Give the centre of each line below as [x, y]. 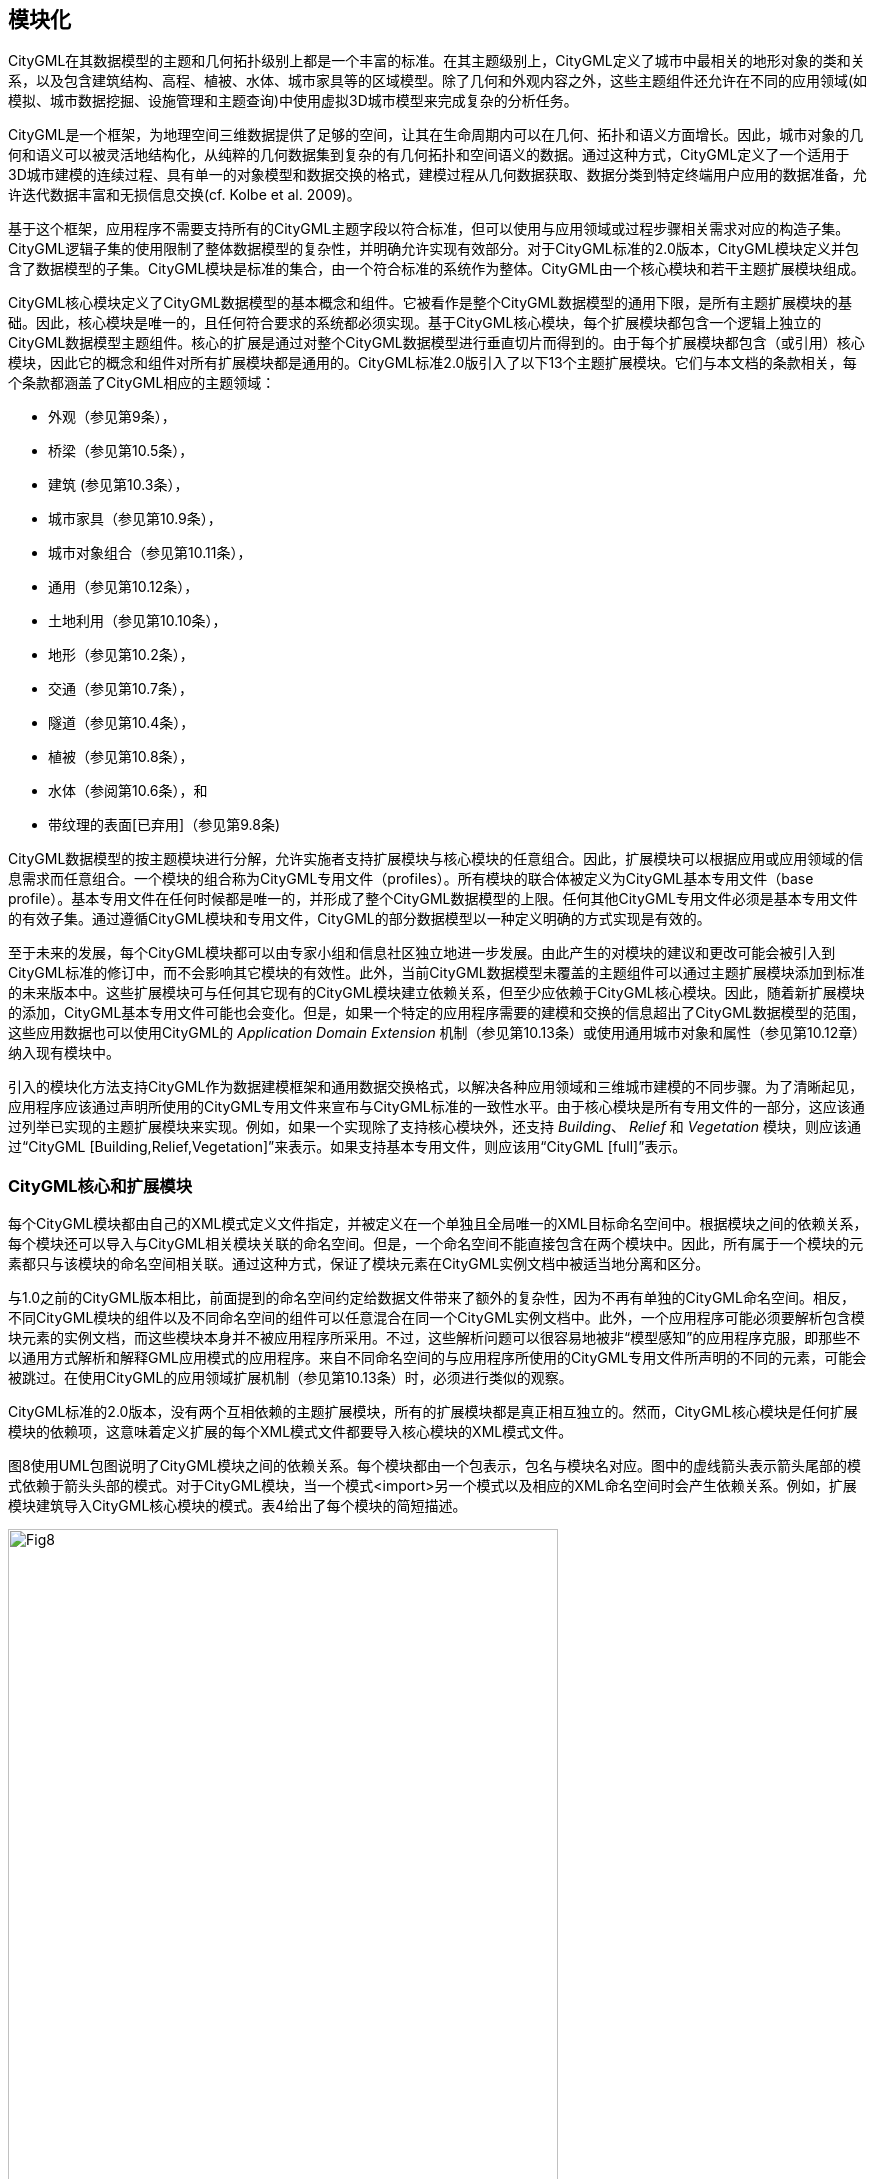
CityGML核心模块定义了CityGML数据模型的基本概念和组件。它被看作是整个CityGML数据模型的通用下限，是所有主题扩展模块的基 [430, 303]
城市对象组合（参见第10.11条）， [150, 553]
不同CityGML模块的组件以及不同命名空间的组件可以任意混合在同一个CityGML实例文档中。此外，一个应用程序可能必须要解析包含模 [436, 1318]
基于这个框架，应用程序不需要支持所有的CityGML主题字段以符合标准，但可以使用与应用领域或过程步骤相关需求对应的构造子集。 [429, 229]
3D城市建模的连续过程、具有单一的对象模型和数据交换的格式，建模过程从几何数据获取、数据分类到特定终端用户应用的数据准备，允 [437, 175]
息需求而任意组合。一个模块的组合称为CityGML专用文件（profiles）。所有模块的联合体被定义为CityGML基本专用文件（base [411, 879]
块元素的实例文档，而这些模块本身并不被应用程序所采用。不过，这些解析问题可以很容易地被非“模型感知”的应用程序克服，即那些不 [434, 1338]
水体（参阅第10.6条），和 [128, 791]
